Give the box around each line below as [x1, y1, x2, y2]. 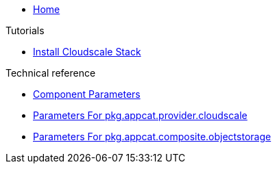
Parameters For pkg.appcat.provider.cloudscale [33, 109, 248, 121]
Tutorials [5, 25, 45, 36]
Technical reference [5, 67, 96, 79]
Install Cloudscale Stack [33, 46, 141, 57]
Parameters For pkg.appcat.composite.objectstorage [33, 131, 272, 142]
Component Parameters [33, 88, 141, 100]
